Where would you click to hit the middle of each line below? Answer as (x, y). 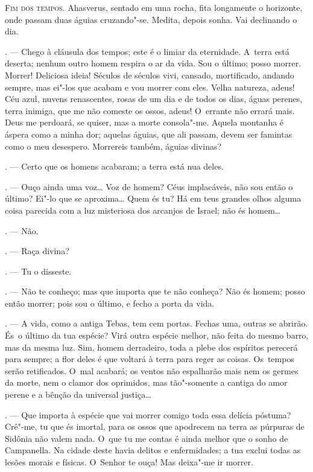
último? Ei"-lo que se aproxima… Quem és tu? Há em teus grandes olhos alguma (153, 198)
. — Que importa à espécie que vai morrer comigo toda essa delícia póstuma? (148, 414)
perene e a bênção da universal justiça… (78, 394)
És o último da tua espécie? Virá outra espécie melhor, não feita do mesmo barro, (157, 335)
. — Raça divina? (37, 251)
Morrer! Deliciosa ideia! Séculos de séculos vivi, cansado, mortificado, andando (150, 75)
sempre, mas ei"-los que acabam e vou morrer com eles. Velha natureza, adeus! (150, 87)
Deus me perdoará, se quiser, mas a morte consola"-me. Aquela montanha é (144, 122)
